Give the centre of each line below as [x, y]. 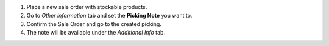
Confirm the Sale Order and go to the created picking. [94, 24]
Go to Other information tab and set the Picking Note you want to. [109, 16]
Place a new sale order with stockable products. [87, 7]
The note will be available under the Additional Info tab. [96, 33]
